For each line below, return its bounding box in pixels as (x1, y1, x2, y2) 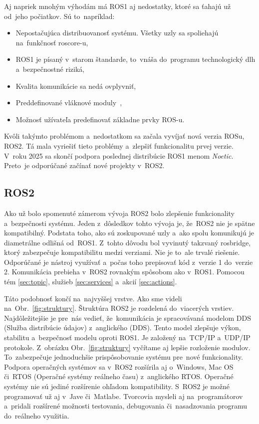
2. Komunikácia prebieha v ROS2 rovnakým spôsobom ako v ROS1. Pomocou (4, 266, 245, 277)
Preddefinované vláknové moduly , (15, 97, 122, 108)
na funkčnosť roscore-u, (15, 37, 88, 47)
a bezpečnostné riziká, (15, 63, 85, 74)
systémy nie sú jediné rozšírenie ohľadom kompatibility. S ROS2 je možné (4, 381, 230, 392)
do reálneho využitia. (4, 410, 69, 421)
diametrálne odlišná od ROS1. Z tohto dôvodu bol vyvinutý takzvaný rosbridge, (4, 237, 251, 247)
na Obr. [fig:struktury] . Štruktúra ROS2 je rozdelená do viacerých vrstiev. (4, 303, 234, 313)
